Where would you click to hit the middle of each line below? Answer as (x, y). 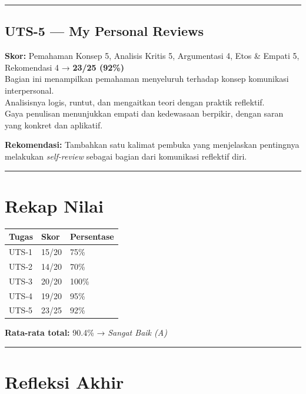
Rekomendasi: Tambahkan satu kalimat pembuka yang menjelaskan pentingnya (152, 145)
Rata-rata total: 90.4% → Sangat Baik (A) (86, 332)
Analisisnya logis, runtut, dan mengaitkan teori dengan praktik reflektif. (135, 102)
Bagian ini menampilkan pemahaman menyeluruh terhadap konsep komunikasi (147, 79)
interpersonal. (29, 90)
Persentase (92, 236)
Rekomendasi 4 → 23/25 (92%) (65, 67)
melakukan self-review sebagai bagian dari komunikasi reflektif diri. (126, 156)
